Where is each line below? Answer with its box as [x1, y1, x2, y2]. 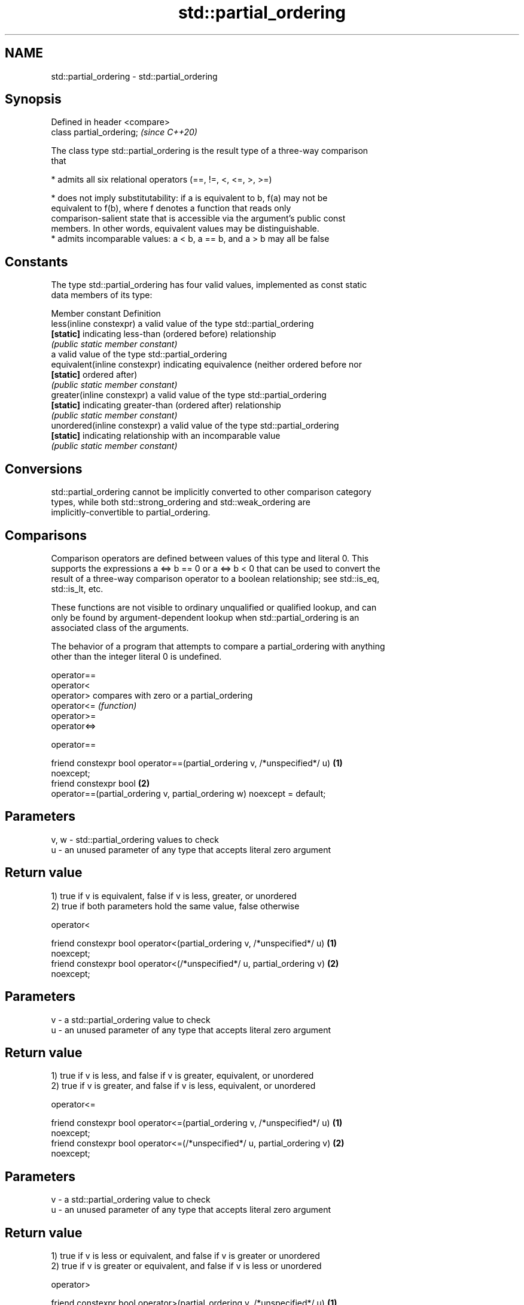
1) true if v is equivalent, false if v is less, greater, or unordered [51, 890, 297, 901]
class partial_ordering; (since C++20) [51, 127, 197, 138]
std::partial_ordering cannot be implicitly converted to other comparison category [51, 487, 371, 497]
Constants [5, 254, 68, 269]
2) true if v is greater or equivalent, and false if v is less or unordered [51, 1261, 322, 1271]
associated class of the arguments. [51, 622, 189, 633]
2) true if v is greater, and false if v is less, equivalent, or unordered [51, 1081, 316, 1091]
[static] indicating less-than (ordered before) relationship [51, 329, 276, 339]
